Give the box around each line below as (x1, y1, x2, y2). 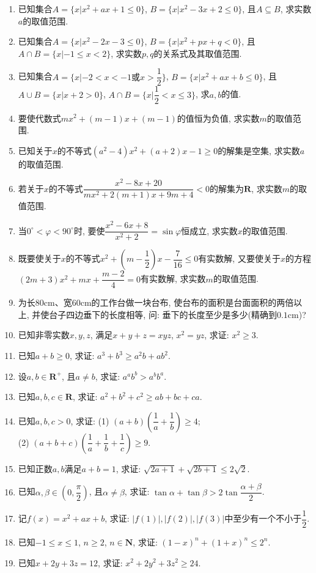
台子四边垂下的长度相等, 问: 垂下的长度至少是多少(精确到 (49, 308, 277, 320)
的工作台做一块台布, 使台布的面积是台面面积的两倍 (91, 296, 294, 309)
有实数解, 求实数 (141, 272, 206, 285)
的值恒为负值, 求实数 (177, 111, 260, 124)
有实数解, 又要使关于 (198, 252, 281, 265)
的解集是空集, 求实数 (218, 144, 300, 157)
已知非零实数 (18, 328, 70, 341)
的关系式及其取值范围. (153, 46, 242, 59)
